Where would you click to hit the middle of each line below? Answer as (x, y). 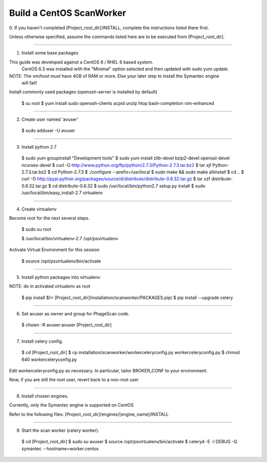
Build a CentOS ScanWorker (67, 13)
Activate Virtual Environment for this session (54, 250)
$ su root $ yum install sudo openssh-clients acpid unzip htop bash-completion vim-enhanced (118, 103)
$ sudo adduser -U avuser (48, 131)
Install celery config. (42, 341)
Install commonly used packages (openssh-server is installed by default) (83, 92)
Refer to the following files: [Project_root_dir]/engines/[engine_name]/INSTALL (89, 414)
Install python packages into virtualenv (61, 277)
